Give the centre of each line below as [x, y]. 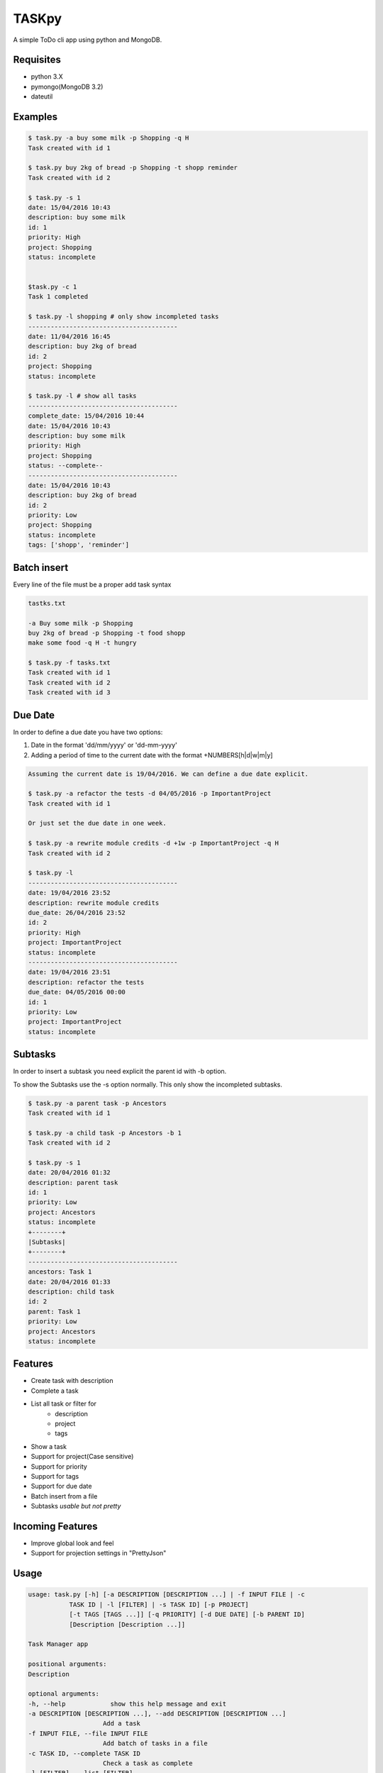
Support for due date [61, 1486]
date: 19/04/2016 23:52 [70, 893]
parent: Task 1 [54, 1311]
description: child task [71, 1291]
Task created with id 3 [70, 693]
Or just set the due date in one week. [97, 823]
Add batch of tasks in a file [156, 1744]
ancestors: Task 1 [60, 1272]
